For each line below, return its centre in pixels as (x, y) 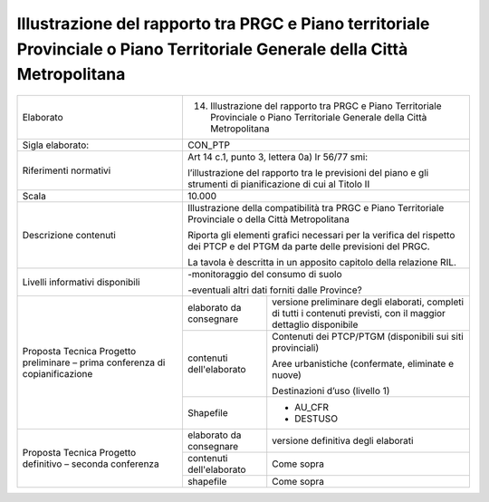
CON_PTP (209, 145)
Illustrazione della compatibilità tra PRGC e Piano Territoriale (316, 208)
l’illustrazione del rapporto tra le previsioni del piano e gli (308, 173)
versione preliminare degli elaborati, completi (368, 302)
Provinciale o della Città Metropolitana (268, 219)
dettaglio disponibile (315, 324)
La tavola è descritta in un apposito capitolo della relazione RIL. (322, 263)
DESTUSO (316, 419)
